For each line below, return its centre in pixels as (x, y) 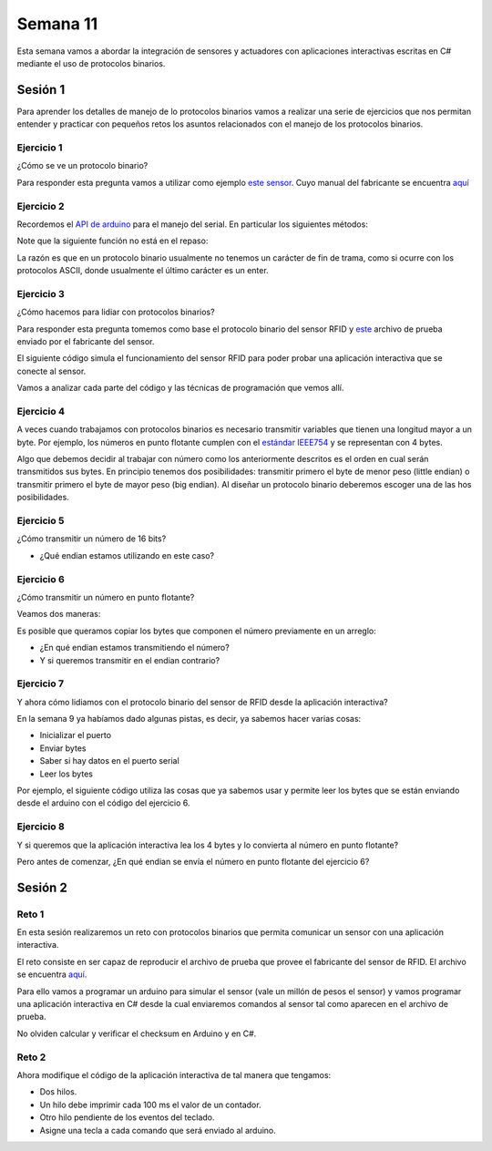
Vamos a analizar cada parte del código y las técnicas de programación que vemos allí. (180, 388)
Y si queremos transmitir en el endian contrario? (130, 660)
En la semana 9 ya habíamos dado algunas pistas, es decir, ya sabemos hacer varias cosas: (189, 719)
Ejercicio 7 (40, 683)
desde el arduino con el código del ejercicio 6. (103, 803)
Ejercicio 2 (41, 206)
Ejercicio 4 (41, 411)
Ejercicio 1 (40, 148)
